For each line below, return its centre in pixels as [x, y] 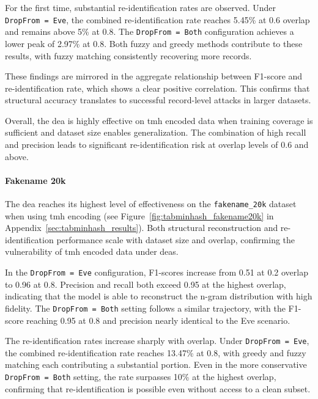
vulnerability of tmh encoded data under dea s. [92, 251]
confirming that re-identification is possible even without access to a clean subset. [158, 388]
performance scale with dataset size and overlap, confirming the [176, 239]
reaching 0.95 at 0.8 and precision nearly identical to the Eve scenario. [158, 320]
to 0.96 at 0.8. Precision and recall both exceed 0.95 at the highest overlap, [146, 284]
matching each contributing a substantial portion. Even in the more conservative [156, 364]
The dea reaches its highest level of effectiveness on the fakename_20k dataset [151, 204]
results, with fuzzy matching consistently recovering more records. [128, 55]
